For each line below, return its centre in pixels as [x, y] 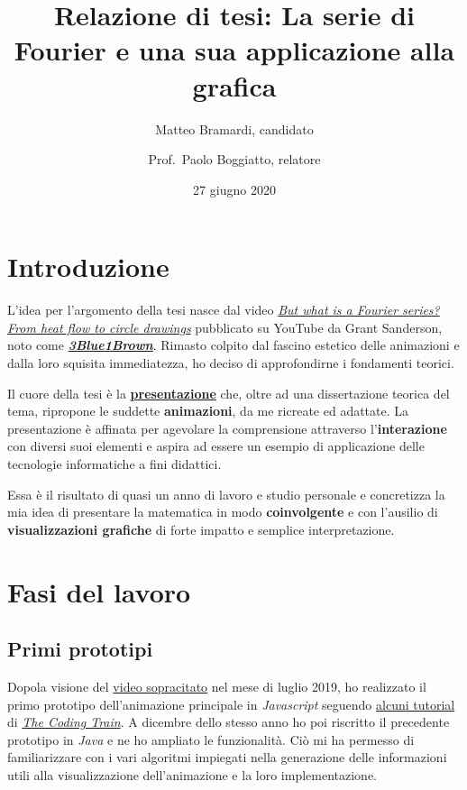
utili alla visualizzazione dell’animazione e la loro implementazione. [192, 774]
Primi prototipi [80, 649]
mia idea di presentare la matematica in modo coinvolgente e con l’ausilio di [223, 512]
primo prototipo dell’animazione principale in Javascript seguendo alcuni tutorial [231, 704]
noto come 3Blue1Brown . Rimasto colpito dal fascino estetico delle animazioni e [233, 345]
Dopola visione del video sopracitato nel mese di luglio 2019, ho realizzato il [217, 686]
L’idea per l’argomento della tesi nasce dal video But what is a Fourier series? [224, 310]
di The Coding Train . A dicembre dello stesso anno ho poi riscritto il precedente [229, 722]
